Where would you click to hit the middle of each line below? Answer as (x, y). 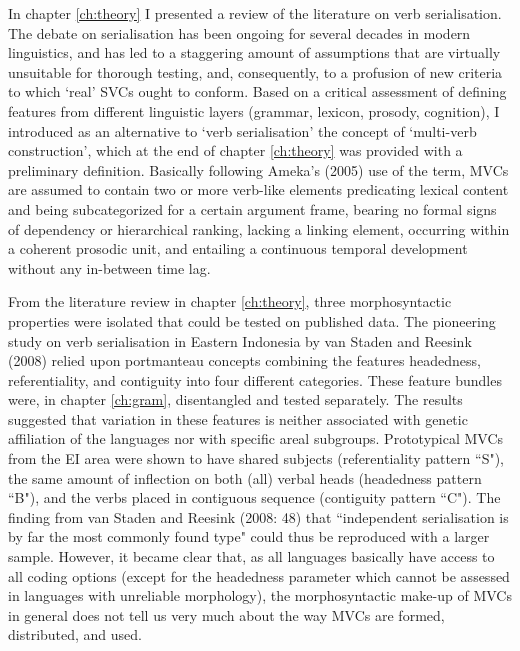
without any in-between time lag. (109, 267)
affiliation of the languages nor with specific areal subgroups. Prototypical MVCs (256, 438)
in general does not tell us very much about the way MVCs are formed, (226, 614)
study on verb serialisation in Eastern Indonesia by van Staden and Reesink (240, 340)
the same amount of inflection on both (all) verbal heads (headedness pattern (245, 477)
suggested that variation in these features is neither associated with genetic (238, 418)
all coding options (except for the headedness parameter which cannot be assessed (259, 575)
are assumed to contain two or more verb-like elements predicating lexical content (258, 189)
